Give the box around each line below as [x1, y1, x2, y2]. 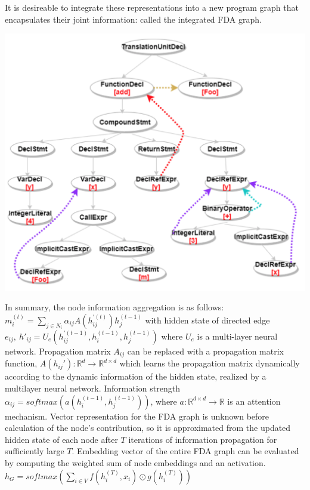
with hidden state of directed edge [145, 314, 270, 326]
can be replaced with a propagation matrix [127, 345, 284, 358]
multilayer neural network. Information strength [5, 382, 180, 395]
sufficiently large [5, 445, 64, 457]
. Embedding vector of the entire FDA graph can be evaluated [72, 445, 299, 457]
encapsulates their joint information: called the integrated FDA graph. [5, 13, 262, 25]
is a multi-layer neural [197, 330, 278, 343]
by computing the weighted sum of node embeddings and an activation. [5, 457, 266, 469]
